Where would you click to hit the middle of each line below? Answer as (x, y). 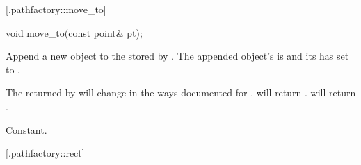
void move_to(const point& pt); (74, 32)
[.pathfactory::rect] (45, 153)
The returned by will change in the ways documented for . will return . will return (181, 93)
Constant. (26, 129)
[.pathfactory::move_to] (56, 9)
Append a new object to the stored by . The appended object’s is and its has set (177, 56)
